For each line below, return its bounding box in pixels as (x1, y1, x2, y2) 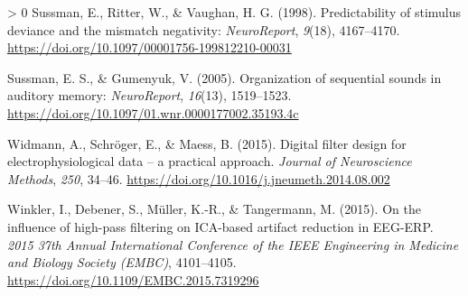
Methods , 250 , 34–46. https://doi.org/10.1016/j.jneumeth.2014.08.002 (7, 169, 390, 188)
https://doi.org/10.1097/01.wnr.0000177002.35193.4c (7, 103, 299, 122)
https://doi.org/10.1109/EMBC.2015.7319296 (7, 270, 259, 289)
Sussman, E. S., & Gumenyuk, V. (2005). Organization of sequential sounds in (7, 68, 442, 87)
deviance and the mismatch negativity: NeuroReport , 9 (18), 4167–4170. (7, 20, 400, 39)
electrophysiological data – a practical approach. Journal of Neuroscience (7, 152, 412, 171)
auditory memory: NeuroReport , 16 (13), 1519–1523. (7, 86, 292, 105)
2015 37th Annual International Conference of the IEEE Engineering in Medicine (7, 235, 459, 254)
